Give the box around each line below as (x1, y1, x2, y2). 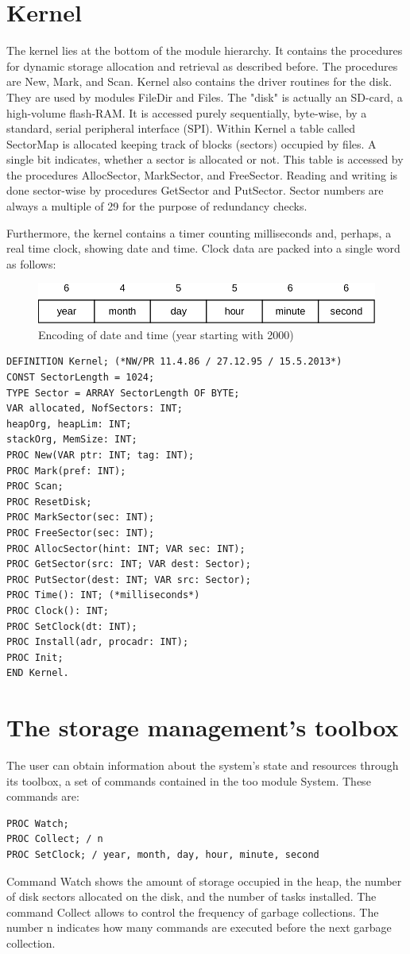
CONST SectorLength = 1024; (6, 372, 155, 384)
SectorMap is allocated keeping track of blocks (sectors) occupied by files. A (6, 135, 377, 152)
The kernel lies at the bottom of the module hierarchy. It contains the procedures (6, 42, 403, 59)
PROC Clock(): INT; (6, 604, 109, 616)
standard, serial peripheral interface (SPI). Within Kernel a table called (6, 120, 355, 137)
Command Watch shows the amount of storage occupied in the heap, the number (6, 872, 402, 889)
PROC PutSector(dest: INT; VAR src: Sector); (6, 574, 251, 585)
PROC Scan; (6, 481, 64, 492)
